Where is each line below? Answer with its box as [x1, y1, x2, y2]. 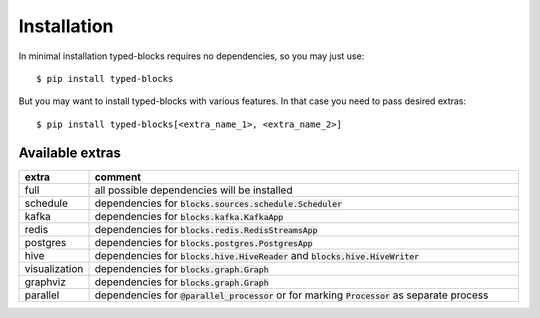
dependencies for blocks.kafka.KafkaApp [94, 209, 284, 223]
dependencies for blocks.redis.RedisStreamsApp [94, 222, 318, 236]
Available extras [18, 144, 122, 161]
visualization [24, 261, 84, 275]
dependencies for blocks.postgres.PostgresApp [94, 235, 314, 249]
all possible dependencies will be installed [94, 183, 293, 197]
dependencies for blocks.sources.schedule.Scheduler [94, 196, 343, 210]
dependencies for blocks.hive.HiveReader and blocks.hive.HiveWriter [94, 248, 420, 262]
